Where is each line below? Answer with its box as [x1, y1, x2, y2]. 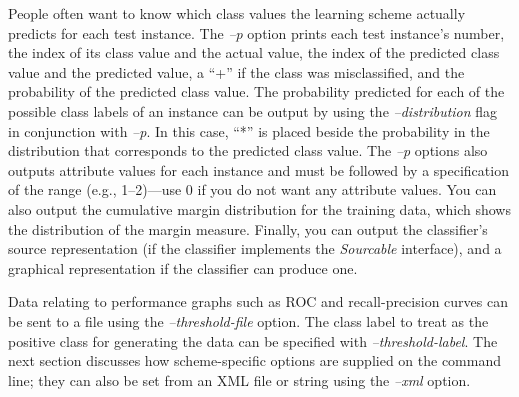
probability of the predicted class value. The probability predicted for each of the [8, 81, 505, 102]
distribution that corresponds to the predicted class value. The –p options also [8, 140, 488, 161]
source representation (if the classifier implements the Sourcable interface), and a [8, 238, 502, 259]
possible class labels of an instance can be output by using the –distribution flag [8, 100, 498, 121]
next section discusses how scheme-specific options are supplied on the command [8, 350, 501, 371]
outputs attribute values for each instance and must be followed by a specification [8, 159, 509, 180]
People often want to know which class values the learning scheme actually [8, 3, 466, 23]
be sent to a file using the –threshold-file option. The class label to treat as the [8, 310, 489, 331]
